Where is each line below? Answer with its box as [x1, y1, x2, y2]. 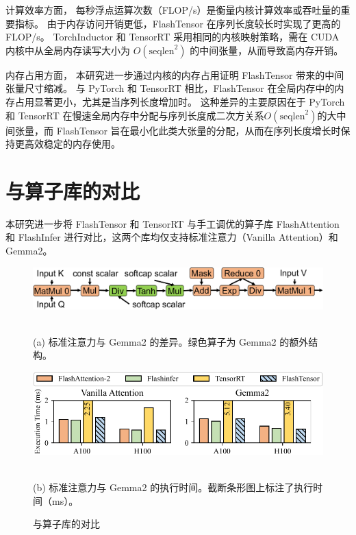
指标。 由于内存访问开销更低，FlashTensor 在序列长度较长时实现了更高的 [14, 16, 341, 30]
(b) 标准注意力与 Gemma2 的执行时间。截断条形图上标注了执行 [33, 480, 314, 495]
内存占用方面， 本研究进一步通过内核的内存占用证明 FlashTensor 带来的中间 [5, 67, 344, 82]
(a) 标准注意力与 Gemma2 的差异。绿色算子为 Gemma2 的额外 [33, 334, 309, 348]
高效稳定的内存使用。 [24, 136, 120, 151]
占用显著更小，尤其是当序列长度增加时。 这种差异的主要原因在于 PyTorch [14, 94, 345, 108]
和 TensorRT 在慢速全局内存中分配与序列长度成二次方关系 [5, 108, 264, 122]
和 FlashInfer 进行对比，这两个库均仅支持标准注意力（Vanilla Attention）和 [5, 230, 338, 244]
